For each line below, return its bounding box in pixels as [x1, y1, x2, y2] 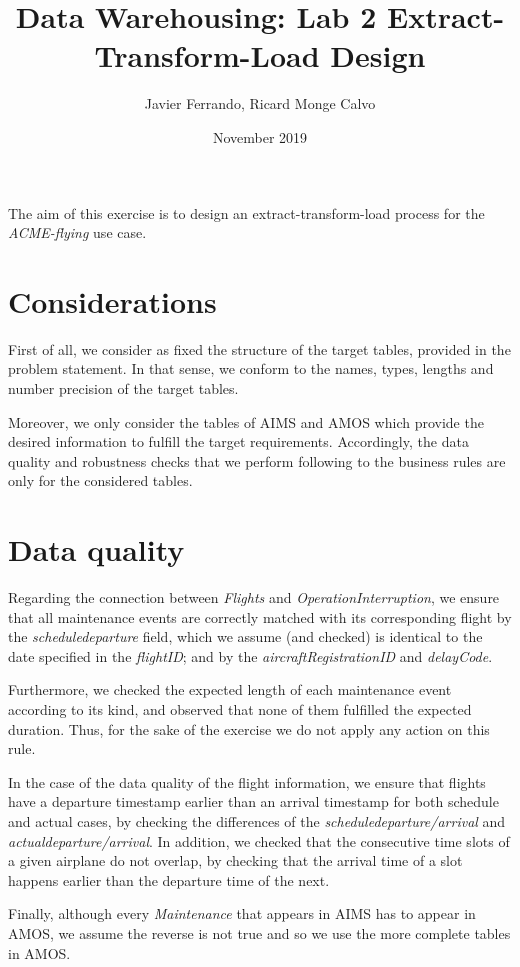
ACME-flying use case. [8, 222, 147, 243]
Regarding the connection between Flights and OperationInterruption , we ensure [8, 587, 500, 608]
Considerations [8, 280, 217, 321]
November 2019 [212, 126, 308, 147]
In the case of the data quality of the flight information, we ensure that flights [8, 771, 486, 792]
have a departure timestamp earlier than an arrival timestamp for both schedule [8, 791, 499, 812]
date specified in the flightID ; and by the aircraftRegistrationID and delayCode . [8, 645, 493, 666]
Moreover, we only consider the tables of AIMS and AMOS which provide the [8, 411, 484, 432]
